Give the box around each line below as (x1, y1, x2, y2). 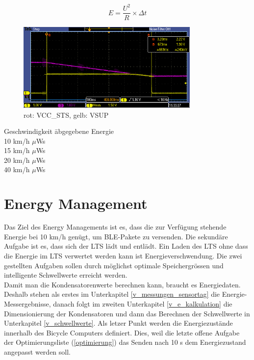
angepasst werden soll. (4, 346, 71, 357)
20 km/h (4, 154, 30, 165)
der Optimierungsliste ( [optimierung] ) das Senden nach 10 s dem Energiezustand (4, 337, 246, 347)
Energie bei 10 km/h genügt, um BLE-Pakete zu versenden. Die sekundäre (4, 231, 228, 241)
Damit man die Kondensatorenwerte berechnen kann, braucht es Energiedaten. (4, 279, 241, 289)
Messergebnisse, (4, 298, 51, 309)
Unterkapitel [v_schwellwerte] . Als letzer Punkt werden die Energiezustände (4, 318, 233, 328)
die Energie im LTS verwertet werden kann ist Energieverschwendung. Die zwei (4, 250, 242, 260)
